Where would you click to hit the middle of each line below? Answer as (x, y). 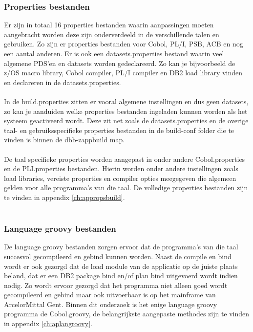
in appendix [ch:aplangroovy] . (48, 323)
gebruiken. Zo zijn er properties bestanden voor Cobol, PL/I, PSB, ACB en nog (124, 44)
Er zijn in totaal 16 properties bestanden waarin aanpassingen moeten (109, 25)
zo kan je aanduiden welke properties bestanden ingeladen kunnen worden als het (126, 111)
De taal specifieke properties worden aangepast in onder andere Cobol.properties (125, 159)
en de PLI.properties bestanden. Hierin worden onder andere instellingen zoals (121, 168)
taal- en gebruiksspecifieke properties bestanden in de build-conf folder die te (119, 130)
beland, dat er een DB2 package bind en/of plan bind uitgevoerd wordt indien (121, 276)
